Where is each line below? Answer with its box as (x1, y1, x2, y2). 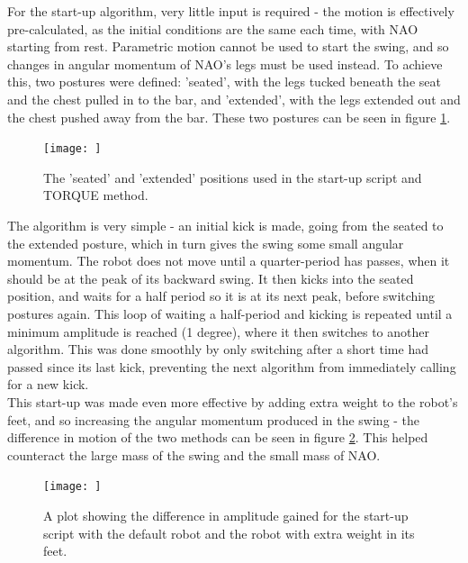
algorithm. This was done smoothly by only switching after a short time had (7, 340, 428, 359)
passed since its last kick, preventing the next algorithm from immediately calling (7, 357, 456, 376)
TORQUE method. (43, 186, 148, 204)
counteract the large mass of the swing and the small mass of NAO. (7, 445, 381, 464)
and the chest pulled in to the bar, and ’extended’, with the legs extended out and (7, 89, 461, 108)
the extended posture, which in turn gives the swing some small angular (7, 233, 404, 252)
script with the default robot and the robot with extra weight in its (43, 523, 415, 542)
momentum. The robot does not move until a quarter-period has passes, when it (7, 251, 450, 270)
